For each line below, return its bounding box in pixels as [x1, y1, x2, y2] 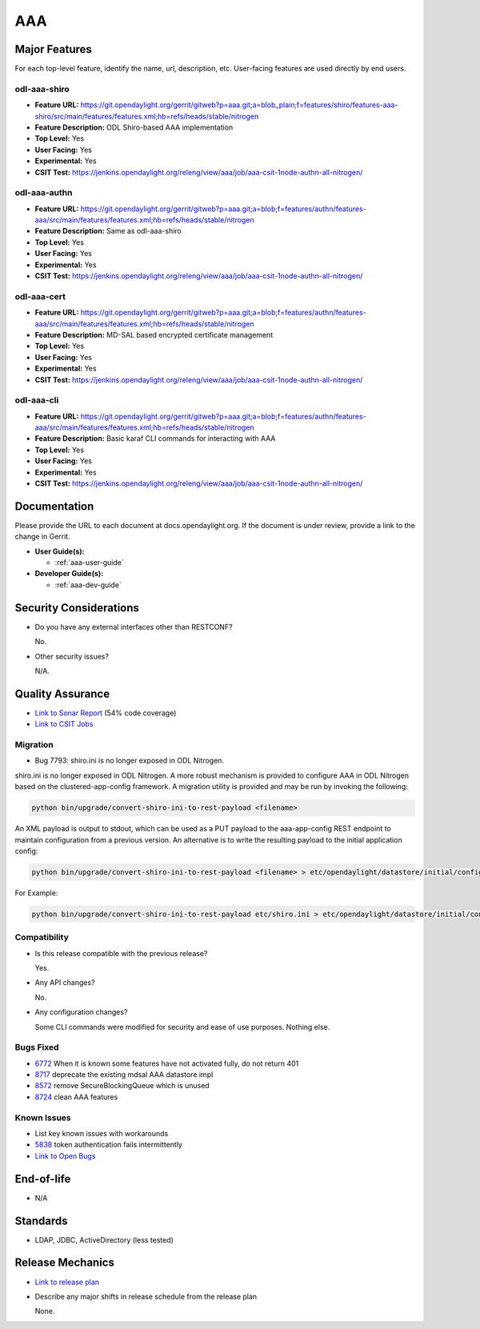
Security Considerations [14, 601, 140, 614]
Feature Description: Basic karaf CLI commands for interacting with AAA [34, 434, 276, 443]
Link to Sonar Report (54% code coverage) [34, 708, 177, 718]
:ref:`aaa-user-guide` [54, 558, 124, 567]
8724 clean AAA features [34, 1092, 118, 1102]
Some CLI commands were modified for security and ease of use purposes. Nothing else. [34, 1022, 330, 1031]
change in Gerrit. [14, 532, 71, 542]
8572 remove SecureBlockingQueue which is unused [34, 1081, 210, 1091]
